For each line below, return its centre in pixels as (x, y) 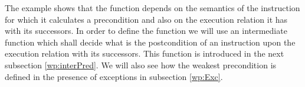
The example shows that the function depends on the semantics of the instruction (152, 8)
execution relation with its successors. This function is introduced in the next (145, 53)
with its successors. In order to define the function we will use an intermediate (146, 31)
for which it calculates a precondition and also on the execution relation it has (146, 19)
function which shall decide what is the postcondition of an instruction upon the (150, 42)
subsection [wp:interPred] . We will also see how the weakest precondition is (141, 65)
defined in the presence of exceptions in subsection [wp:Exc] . (114, 76)
